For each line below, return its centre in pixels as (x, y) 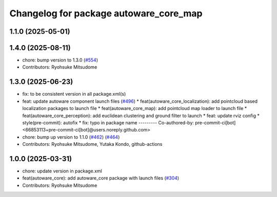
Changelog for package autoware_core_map (106, 13)
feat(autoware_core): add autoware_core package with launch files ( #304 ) (101, 178)
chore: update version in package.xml (62, 171)
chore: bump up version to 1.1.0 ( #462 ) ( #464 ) (71, 137)
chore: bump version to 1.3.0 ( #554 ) (60, 60)
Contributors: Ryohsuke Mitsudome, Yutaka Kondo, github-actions (92, 144)
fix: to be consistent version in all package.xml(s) (74, 94)
